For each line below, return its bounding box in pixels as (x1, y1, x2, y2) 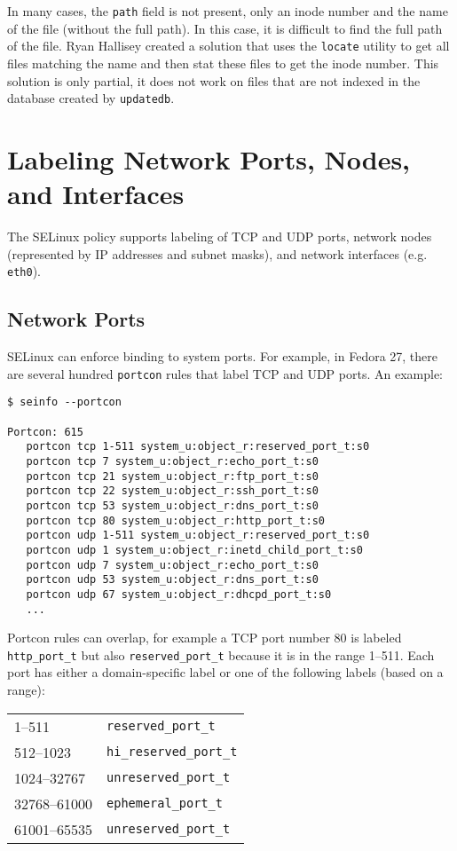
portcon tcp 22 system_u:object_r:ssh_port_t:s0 (26, 485, 319, 498)
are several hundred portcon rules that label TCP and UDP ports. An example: (7, 364, 443, 382)
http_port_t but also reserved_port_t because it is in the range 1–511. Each (7, 645, 435, 664)
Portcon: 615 (7, 425, 83, 438)
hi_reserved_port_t (106, 745, 238, 760)
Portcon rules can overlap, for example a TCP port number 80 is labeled (7, 628, 402, 647)
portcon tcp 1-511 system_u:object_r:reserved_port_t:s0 (26, 440, 370, 453)
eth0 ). (7, 262, 41, 280)
